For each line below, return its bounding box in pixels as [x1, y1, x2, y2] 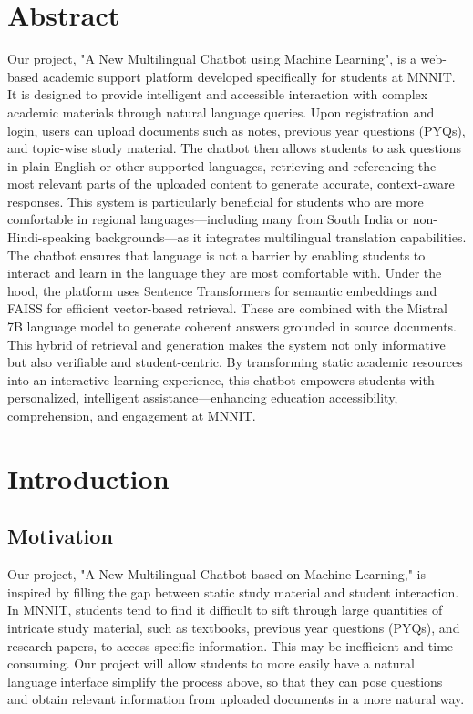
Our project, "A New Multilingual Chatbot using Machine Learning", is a [7, 49, 416, 68]
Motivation [7, 522, 113, 550]
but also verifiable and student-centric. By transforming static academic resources [7, 352, 463, 372]
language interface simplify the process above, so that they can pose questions [7, 671, 443, 690]
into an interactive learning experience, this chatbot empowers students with [7, 370, 435, 389]
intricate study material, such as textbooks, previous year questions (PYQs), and [7, 617, 460, 637]
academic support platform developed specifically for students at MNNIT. [42, 66, 456, 86]
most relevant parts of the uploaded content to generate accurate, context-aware [7, 174, 455, 193]
